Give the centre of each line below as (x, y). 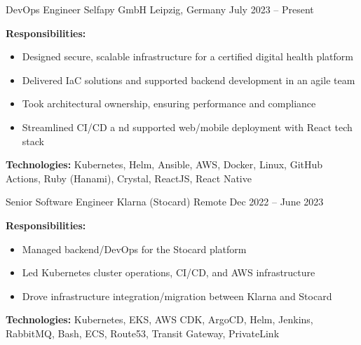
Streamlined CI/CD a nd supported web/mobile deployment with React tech (187, 127)
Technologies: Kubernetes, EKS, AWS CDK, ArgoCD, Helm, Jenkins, (159, 319)
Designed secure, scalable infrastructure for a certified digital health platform (188, 56)
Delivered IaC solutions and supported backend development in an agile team (189, 80)
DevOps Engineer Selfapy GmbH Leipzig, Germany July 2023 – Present (160, 9)
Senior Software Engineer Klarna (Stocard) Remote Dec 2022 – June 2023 (165, 202)
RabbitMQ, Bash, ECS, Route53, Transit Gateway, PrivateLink (143, 333)
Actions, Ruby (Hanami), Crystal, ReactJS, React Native (129, 178)
